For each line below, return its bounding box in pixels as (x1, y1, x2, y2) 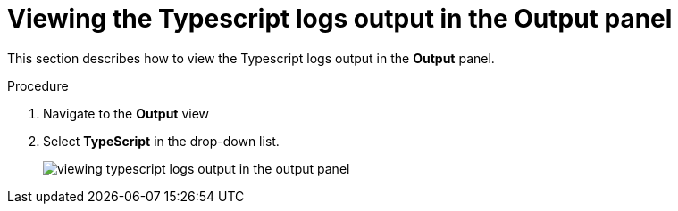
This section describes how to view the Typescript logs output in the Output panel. (7, 50, 495, 66)
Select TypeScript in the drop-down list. (43, 133, 280, 149)
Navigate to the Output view (43, 105, 210, 121)
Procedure (7, 77, 69, 93)
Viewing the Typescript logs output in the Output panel (7, 4, 673, 34)
